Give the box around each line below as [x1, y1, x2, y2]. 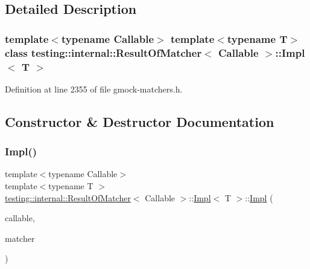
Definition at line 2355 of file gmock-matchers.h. [5, 82, 183, 95]
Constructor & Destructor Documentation [5, 112, 274, 131]
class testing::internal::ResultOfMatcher [5, 45, 202, 60]
